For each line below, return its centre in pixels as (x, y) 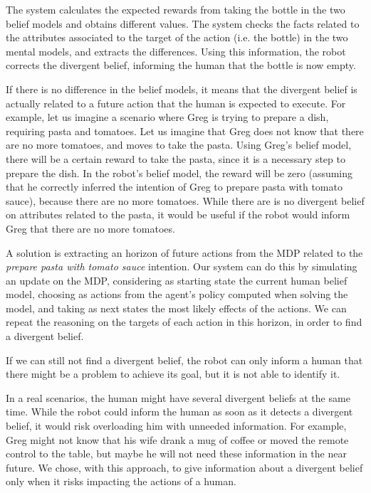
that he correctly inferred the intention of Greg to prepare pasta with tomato (174, 187)
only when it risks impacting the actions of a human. (121, 481)
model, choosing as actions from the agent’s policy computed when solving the (177, 294)
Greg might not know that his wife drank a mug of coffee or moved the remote (177, 439)
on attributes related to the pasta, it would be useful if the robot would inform (178, 214)
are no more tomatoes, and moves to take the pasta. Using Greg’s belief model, (179, 145)
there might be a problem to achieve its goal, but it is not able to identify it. (173, 374)
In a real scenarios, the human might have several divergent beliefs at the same (178, 397)
